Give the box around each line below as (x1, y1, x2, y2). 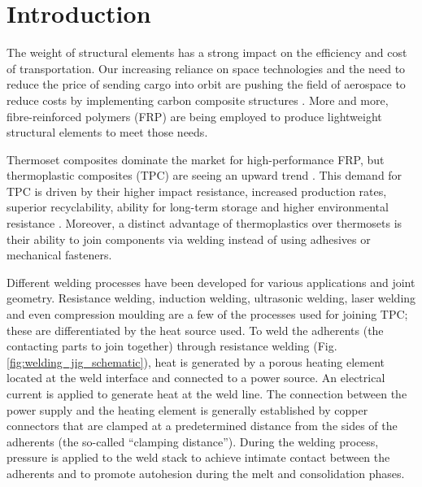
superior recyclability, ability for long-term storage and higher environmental (7, 198, 389, 215)
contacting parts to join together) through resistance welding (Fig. (7, 337, 337, 354)
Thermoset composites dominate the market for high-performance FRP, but (7, 150, 385, 167)
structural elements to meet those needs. (7, 124, 208, 141)
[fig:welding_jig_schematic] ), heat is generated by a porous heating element (7, 353, 385, 370)
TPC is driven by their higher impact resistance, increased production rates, (7, 182, 387, 199)
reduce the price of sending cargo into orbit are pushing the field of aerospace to (7, 76, 406, 93)
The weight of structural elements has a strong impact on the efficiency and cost (7, 44, 407, 61)
